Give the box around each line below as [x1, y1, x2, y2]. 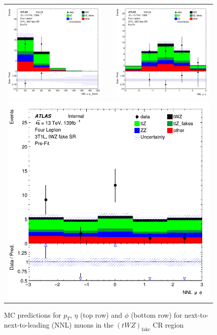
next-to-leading [4, 320, 50, 330]
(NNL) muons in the [51, 320, 113, 330]
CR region [152, 320, 184, 330]
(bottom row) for [131, 309, 182, 320]
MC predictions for [4, 309, 62, 320]
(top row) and [80, 309, 122, 320]
